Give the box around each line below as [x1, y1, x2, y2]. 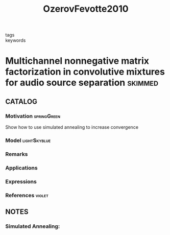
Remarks [5, 150, 28, 157]
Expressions [5, 178, 37, 185]
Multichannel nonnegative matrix [5, 55, 150, 67]
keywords [5, 37, 26, 43]
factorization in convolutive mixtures [5, 66, 165, 78]
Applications [5, 164, 38, 171]
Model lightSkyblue [5, 136, 51, 144]
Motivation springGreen [5, 112, 60, 120]
